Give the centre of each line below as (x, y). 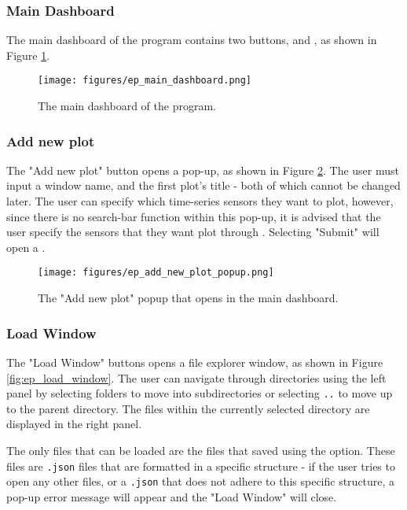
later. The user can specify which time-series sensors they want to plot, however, (200, 201)
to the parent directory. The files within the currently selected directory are (188, 408)
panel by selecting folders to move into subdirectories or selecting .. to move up (200, 393)
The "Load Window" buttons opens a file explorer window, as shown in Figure (195, 362)
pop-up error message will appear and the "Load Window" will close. (172, 496)
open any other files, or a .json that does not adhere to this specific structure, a (201, 481)
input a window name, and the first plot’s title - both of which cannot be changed (203, 185)
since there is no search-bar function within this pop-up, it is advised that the (194, 216)
